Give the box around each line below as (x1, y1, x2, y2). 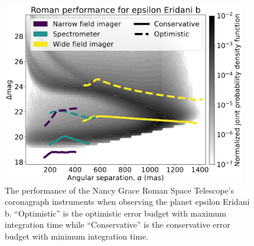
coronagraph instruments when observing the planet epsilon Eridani (5, 195, 250, 208)
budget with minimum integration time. (5, 230, 149, 242)
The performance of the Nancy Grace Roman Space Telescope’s (5, 184, 235, 196)
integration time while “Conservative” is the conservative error (5, 218, 230, 231)
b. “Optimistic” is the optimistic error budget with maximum (5, 207, 227, 219)
